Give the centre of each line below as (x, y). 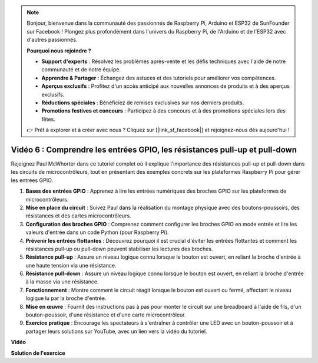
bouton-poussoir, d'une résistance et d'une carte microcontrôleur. (106, 315)
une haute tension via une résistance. (71, 265)
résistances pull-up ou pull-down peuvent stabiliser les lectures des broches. (119, 249)
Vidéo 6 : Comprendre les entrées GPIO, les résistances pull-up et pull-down (154, 149)
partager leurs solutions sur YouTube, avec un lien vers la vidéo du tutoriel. (116, 331)
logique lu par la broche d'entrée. (66, 298)
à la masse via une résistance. (62, 282)
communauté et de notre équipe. (81, 70)
